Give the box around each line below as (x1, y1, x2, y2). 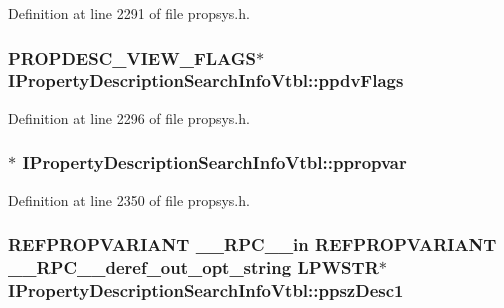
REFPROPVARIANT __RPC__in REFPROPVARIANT (8, 232, 497, 257)
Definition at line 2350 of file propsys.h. (8, 189, 250, 210)
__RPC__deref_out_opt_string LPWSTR (8, 254, 379, 279)
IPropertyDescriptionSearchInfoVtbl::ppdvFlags (8, 68, 404, 93)
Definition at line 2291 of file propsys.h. (8, 3, 250, 23)
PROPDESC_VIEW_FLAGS (8, 45, 256, 70)
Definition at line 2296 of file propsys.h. (8, 107, 250, 128)
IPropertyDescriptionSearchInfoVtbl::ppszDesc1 (8, 277, 404, 302)
